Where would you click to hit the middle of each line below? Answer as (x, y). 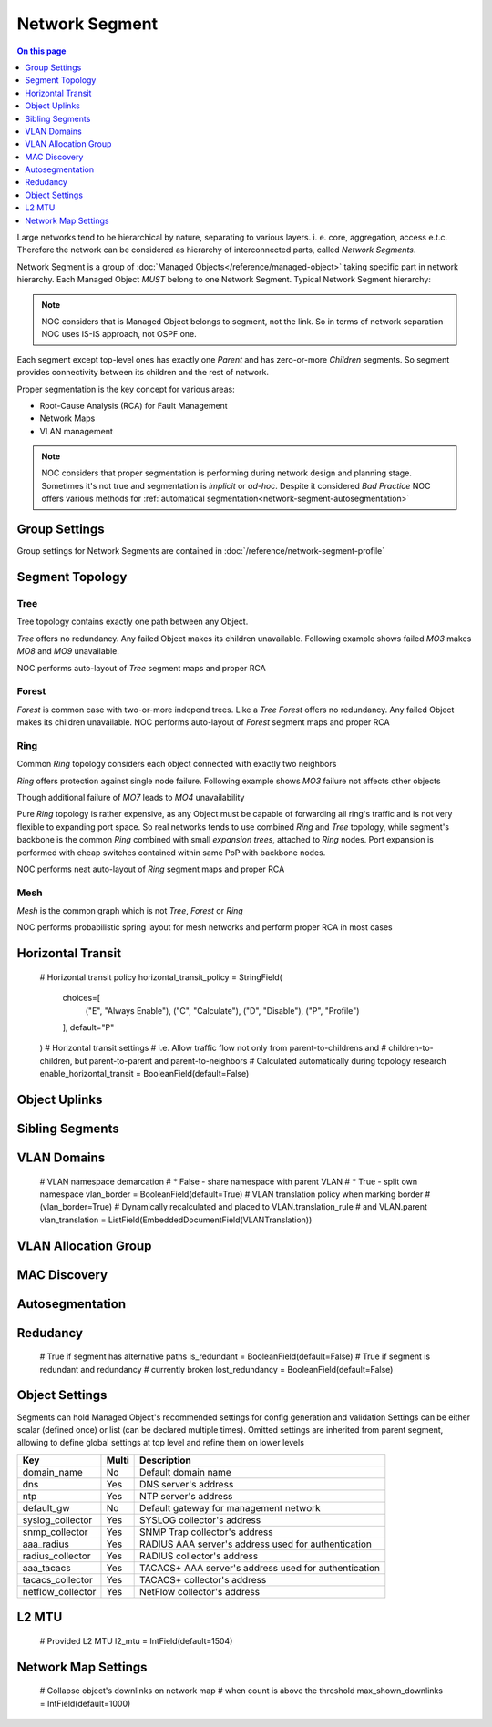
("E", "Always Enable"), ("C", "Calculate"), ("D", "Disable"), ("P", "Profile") (222, 1010)
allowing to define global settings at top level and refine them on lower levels (161, 1443)
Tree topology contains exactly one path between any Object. (133, 622)
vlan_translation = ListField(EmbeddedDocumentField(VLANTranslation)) (176, 1220)
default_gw (46, 1507)
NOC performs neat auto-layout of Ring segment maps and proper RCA (151, 869)
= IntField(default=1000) (85, 1703)
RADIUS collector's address (199, 1556)
